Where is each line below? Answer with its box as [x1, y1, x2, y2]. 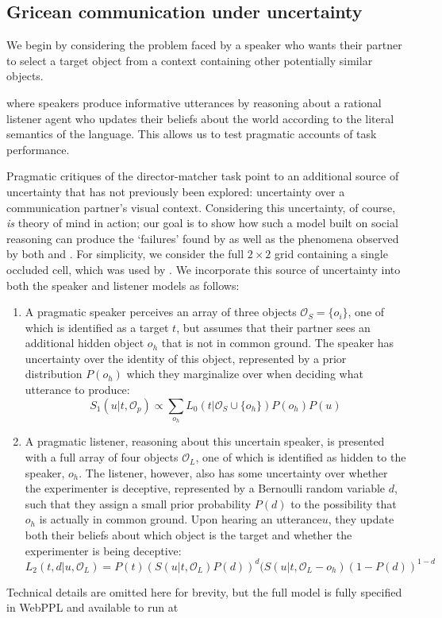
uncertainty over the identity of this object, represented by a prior [25, 350, 347, 366]
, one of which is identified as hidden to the [195, 449, 406, 465]
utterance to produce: [25, 381, 130, 398]
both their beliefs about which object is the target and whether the [25, 527, 352, 543]
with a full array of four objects [25, 449, 179, 465]
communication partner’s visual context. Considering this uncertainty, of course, [6, 199, 396, 215]
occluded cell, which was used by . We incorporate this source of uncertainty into [6, 261, 401, 277]
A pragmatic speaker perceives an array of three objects [25, 303, 297, 320]
